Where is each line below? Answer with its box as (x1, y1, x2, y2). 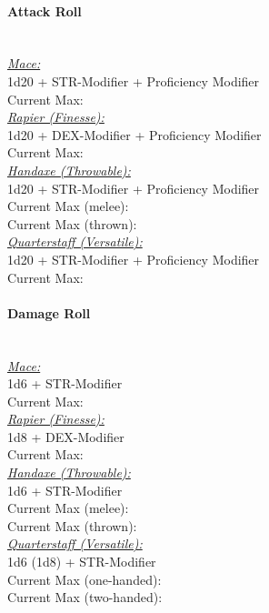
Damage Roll (7, 303, 91, 322)
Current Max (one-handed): (7, 569, 162, 588)
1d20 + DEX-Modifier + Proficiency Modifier (7, 125, 262, 144)
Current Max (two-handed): (7, 588, 163, 607)
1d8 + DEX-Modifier (7, 427, 125, 446)
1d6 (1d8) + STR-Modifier (7, 552, 156, 571)
